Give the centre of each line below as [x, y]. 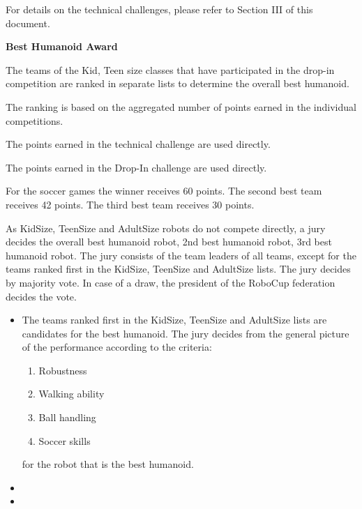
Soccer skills [65, 440]
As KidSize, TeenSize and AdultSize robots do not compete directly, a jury [166, 228]
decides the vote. [41, 296]
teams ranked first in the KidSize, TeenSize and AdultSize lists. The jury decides [178, 269]
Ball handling [67, 417]
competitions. [35, 120]
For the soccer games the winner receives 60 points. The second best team [164, 191]
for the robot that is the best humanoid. [108, 464]
